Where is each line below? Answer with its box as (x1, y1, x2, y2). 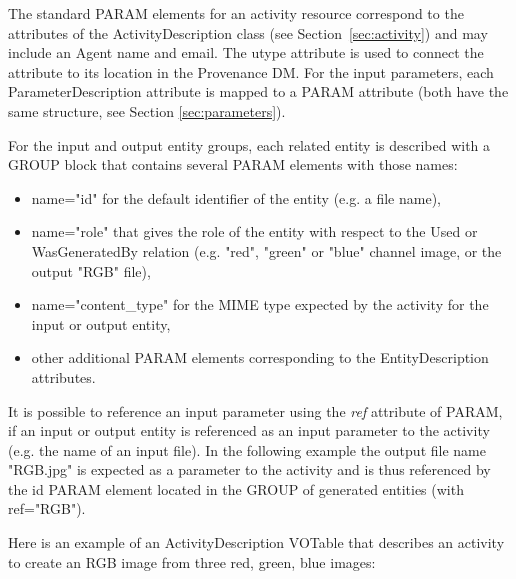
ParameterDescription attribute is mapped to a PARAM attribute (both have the (8, 81, 509, 102)
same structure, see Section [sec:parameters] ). (8, 100, 286, 121)
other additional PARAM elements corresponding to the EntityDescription (31, 347, 489, 368)
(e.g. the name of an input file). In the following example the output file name (8, 439, 486, 460)
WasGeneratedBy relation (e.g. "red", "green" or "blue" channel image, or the (31, 240, 502, 261)
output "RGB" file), (31, 260, 151, 281)
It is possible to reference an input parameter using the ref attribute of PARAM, (8, 400, 503, 421)
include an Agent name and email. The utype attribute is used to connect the (8, 42, 484, 63)
